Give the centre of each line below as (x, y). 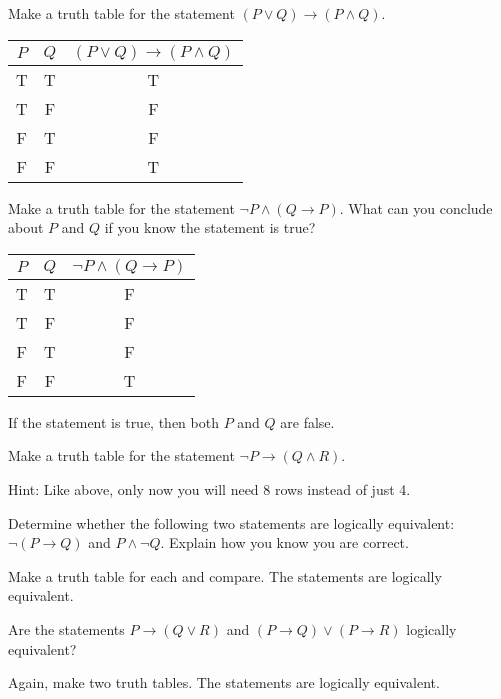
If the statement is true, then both (113, 421)
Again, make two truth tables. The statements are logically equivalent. (224, 682)
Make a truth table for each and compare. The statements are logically (225, 575)
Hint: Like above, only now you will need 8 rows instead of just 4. (209, 488)
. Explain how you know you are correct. (284, 542)
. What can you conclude (416, 207)
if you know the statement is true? (210, 227)
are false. (307, 421)
